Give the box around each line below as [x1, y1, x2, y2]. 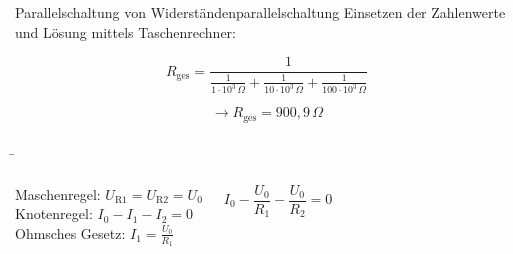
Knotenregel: [15, 203, 93, 224]
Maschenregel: [15, 183, 101, 204]
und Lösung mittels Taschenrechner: [15, 21, 237, 42]
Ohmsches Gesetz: [15, 222, 126, 243]
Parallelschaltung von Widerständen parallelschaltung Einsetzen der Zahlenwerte [15, 2, 506, 22]
